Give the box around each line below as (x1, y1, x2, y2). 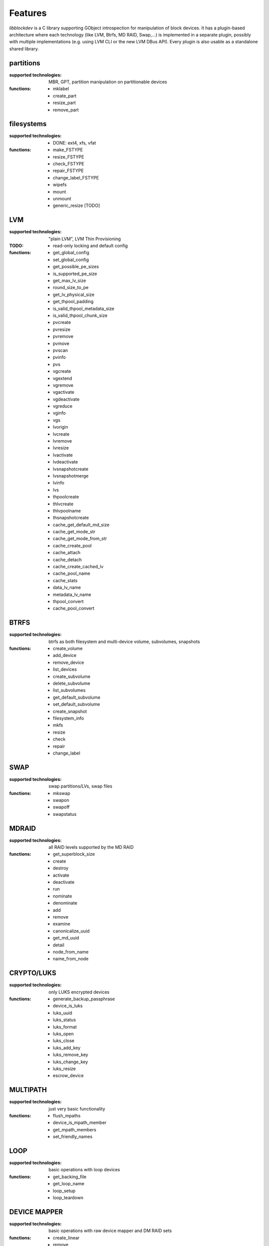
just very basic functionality (48, 1105, 106, 1111)
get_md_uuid (53, 935, 79, 941)
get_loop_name (53, 1181, 85, 1187)
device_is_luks (53, 1003, 83, 1009)
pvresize (53, 326, 71, 332)
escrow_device (53, 1073, 84, 1079)
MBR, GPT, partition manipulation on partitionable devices (48, 79, 167, 85)
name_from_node (53, 956, 89, 962)
